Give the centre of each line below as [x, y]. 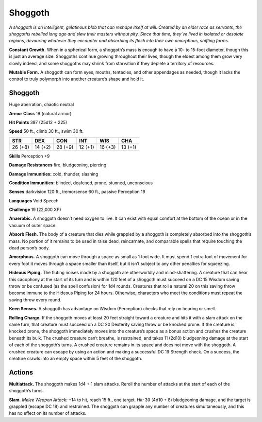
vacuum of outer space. [33, 225]
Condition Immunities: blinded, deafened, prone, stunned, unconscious [81, 183]
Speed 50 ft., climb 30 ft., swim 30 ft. [46, 131]
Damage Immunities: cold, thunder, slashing [54, 174]
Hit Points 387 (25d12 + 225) [38, 122]
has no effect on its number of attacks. [48, 413]
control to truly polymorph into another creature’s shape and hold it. [76, 79]
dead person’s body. [29, 248]
